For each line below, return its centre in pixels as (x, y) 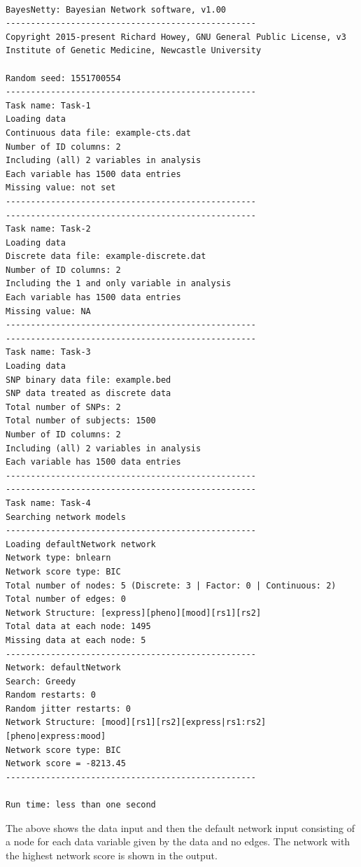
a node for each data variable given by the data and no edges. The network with (178, 841)
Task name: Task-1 (48, 105)
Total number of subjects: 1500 (81, 421)
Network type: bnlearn (58, 558)
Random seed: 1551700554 (63, 78)
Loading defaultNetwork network (81, 544)
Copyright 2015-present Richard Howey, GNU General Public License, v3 (176, 37)
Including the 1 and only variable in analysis (119, 284)
